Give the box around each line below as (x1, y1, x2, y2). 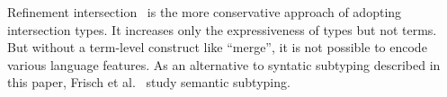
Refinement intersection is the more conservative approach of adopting (7, 3, 402, 21)
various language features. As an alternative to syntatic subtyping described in (7, 55, 441, 74)
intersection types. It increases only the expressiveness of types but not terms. (7, 20, 437, 39)
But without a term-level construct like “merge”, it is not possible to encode (7, 38, 427, 57)
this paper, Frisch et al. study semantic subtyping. (7, 73, 291, 92)
